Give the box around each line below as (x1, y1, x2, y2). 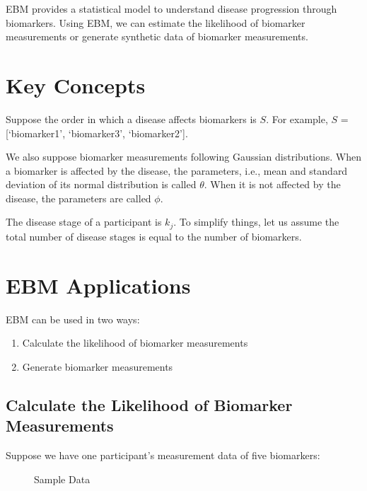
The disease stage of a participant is (6, 214, 162, 229)
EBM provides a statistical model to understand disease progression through (6, 1, 337, 16)
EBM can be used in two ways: (6, 311, 140, 326)
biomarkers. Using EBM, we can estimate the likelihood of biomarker (6, 15, 305, 30)
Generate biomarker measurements (22, 359, 173, 374)
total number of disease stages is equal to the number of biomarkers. (6, 229, 302, 243)
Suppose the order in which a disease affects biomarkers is (6, 111, 257, 126)
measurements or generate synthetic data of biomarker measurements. (6, 29, 308, 44)
